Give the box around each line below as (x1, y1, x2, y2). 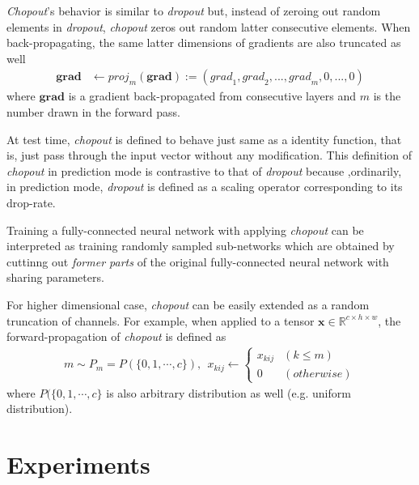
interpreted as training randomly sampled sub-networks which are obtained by (6, 237, 395, 254)
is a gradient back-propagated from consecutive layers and (68, 87, 357, 104)
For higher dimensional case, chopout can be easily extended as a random (6, 296, 370, 313)
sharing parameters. (6, 269, 104, 286)
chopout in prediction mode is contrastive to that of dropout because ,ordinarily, (6, 162, 402, 179)
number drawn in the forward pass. (6, 104, 180, 120)
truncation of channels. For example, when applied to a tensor (6, 312, 315, 329)
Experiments (6, 448, 150, 481)
